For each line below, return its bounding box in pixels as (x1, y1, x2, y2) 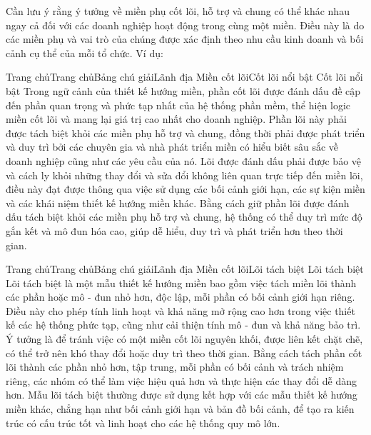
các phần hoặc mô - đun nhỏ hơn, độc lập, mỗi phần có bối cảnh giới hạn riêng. (6, 289, 355, 304)
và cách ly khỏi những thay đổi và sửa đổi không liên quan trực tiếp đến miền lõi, (6, 167, 363, 182)
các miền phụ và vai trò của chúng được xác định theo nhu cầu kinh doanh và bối (6, 31, 364, 46)
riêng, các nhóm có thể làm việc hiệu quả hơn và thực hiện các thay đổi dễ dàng (6, 373, 357, 388)
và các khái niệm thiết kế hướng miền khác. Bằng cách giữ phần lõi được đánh (6, 195, 350, 210)
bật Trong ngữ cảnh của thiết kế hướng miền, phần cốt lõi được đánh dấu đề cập (6, 83, 361, 98)
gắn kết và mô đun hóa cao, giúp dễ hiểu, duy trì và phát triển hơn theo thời (6, 223, 343, 238)
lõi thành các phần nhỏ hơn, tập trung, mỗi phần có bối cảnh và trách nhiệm (6, 359, 344, 374)
